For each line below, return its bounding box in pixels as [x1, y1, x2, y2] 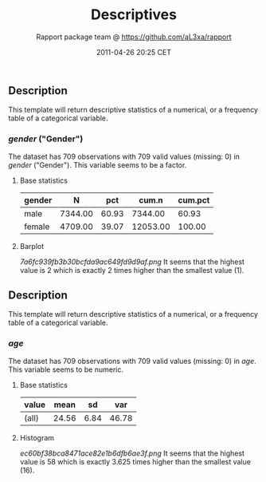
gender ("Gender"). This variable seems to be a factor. [8, 160, 187, 169]
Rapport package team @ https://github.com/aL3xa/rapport [35, 32, 233, 41]
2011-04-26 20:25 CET [96, 47, 172, 57]
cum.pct [178, 194, 210, 205]
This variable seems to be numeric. [8, 365, 123, 374]
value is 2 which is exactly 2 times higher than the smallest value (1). [19, 265, 244, 275]
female [23, 221, 50, 232]
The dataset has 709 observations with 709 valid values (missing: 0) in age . [8, 356, 256, 365]
